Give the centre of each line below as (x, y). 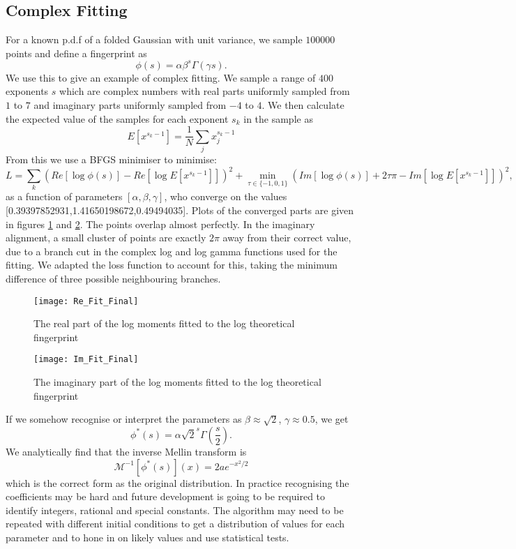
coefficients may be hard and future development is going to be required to (166, 496)
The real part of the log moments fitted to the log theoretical (164, 323)
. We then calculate (303, 105)
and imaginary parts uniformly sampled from (130, 105)
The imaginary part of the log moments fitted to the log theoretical (177, 382)
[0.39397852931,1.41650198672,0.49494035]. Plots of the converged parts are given (180, 210)
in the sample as (278, 118)
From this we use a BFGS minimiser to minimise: (111, 159)
